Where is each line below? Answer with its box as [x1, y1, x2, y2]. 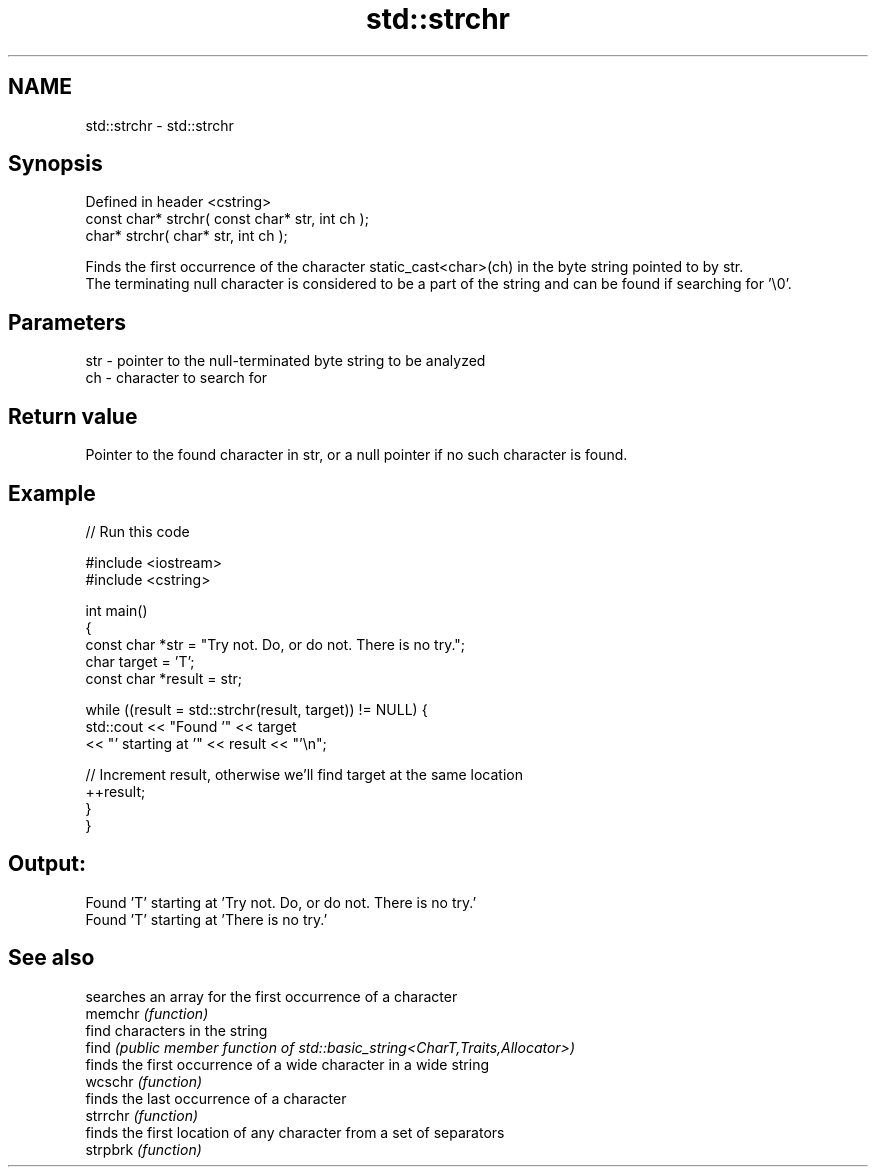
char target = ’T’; [85, 652, 195, 670]
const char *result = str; [85, 669, 242, 687]
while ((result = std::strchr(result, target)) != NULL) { [85, 700, 428, 718]
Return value [8, 403, 138, 429]
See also [8, 945, 95, 971]
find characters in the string [85, 1021, 268, 1039]
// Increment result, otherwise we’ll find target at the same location [85, 765, 523, 783]
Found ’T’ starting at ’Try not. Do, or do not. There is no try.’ [85, 893, 477, 911]
